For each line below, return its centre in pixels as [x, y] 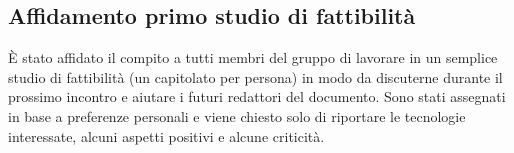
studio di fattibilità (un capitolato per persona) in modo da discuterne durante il [255, 76]
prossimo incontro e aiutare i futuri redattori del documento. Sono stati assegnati [257, 96]
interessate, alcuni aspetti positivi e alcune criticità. [166, 135]
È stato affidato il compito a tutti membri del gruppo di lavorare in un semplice [253, 57]
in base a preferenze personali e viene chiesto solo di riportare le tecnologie [237, 115]
